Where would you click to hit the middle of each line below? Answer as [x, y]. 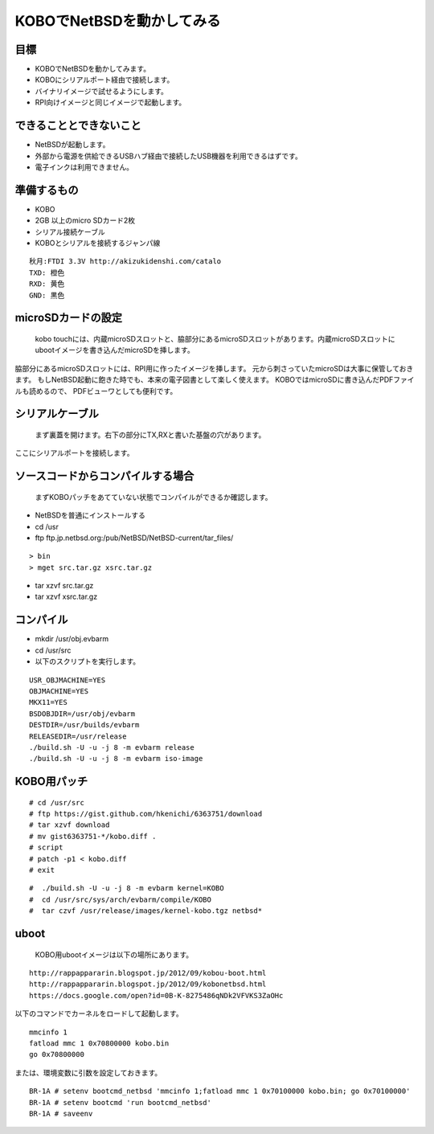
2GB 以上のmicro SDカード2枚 [85, 220]
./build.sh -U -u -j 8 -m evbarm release [112, 747]
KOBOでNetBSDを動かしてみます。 [93, 69]
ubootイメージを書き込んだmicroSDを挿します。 [115, 350]
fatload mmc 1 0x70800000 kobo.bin [99, 1043]
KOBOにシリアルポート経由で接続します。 [104, 80]
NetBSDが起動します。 [72, 145]
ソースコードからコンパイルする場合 [104, 476]
